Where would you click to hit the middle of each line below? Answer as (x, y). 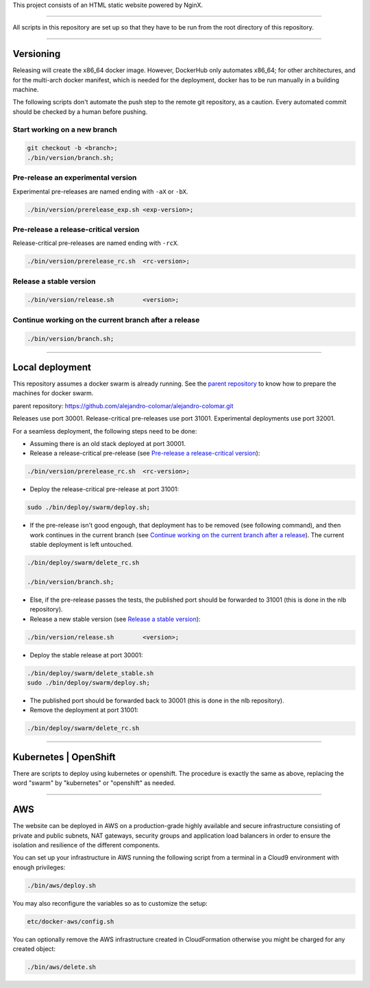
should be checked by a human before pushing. (80, 111)
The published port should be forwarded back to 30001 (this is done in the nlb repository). (157, 701)
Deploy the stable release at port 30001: (86, 655)
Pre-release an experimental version (75, 178)
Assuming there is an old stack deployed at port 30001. (108, 443)
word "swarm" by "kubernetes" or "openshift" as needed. (94, 783)
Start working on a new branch (65, 129)
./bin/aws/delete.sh (61, 967)
